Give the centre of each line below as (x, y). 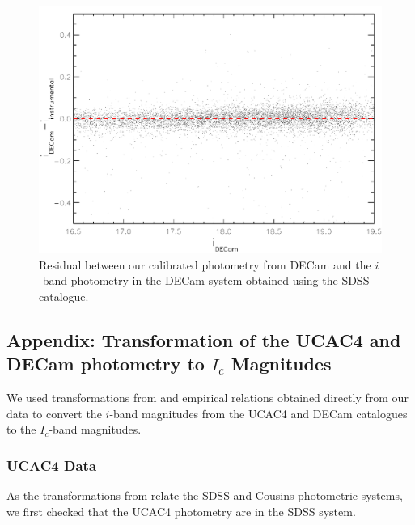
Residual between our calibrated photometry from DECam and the (205, 264)
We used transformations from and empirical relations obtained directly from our (207, 398)
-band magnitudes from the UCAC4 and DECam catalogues (258, 413)
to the (21, 429)
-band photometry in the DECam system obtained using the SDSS (204, 280)
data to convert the (54, 413)
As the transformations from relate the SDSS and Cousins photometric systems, (205, 495)
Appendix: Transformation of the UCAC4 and (204, 339)
